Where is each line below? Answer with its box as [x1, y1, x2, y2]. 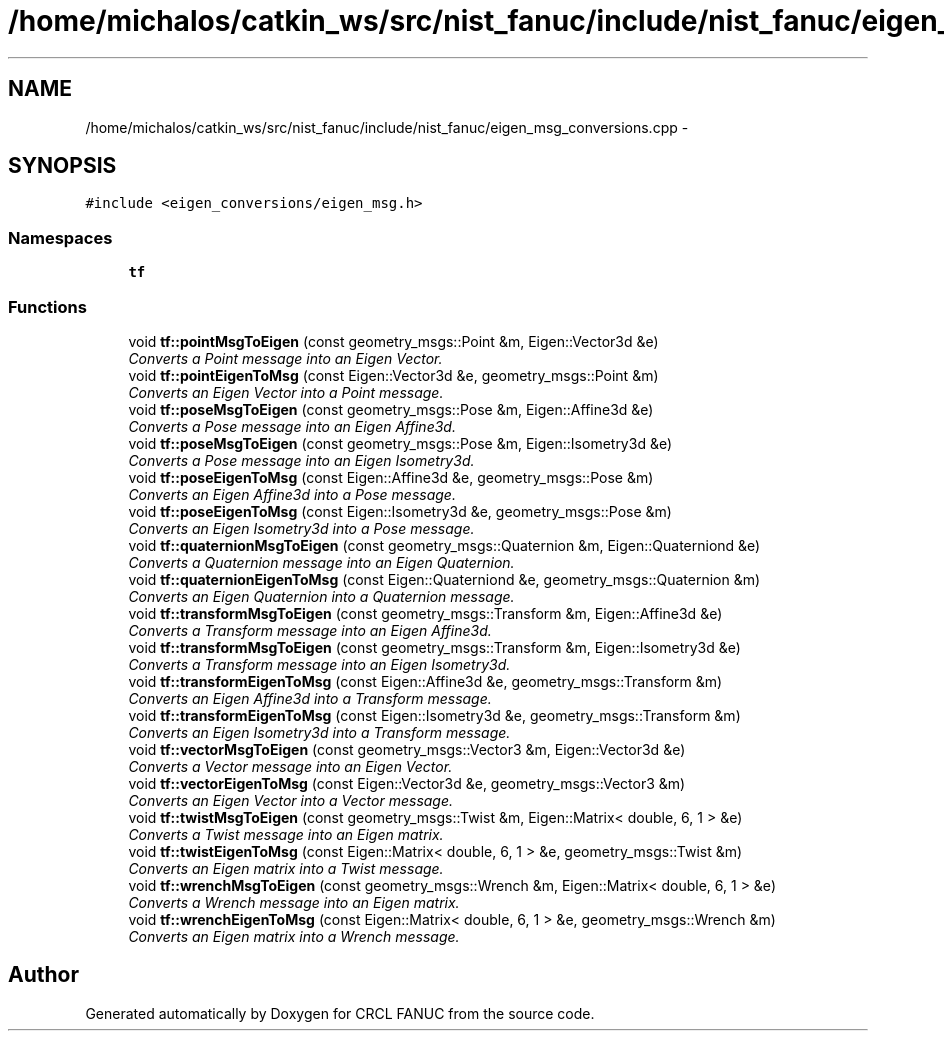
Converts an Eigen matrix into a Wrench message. [128, 927, 460, 945]
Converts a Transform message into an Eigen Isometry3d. [128, 655, 511, 673]
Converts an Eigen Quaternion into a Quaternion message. [128, 587, 515, 605]
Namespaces [8, 227, 113, 248]
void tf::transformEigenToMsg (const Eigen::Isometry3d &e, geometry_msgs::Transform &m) [128, 706, 741, 724]
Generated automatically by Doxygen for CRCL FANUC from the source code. [85, 1004, 595, 1022]
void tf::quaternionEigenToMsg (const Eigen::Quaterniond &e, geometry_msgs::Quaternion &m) [128, 570, 761, 588]
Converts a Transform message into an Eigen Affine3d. [128, 621, 492, 639]
